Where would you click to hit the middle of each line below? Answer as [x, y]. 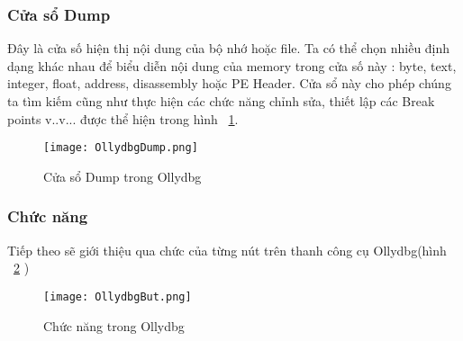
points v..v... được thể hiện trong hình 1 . [123, 118]
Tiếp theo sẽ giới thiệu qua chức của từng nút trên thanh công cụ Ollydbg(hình [227, 250]
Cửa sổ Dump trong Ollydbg [123, 176]
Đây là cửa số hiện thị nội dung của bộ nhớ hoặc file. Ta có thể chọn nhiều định [229, 48]
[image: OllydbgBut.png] [118, 296]
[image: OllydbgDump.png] [121, 148]
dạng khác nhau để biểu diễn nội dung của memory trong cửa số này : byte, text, [232, 65]
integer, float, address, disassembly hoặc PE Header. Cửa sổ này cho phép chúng [229, 83]
